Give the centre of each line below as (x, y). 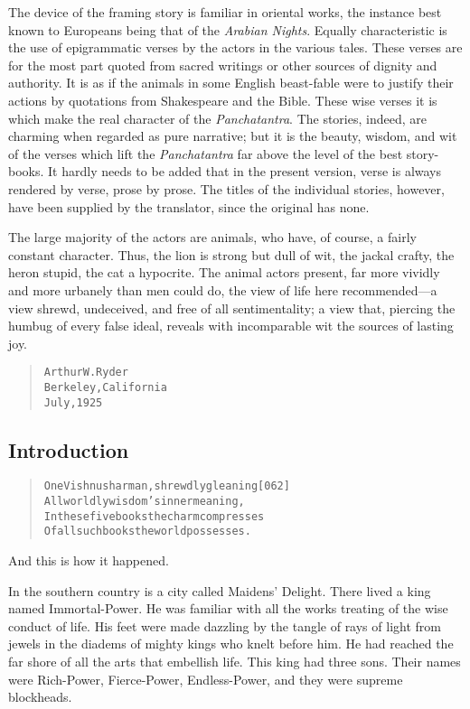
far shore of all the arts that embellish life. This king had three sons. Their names (235, 662)
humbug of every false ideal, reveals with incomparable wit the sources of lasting (231, 326)
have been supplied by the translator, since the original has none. (189, 206)
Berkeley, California (105, 387)
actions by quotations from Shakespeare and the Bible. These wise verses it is (223, 100)
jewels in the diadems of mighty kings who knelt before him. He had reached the (231, 644)
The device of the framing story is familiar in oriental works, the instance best (225, 12)
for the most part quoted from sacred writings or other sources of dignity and (223, 65)
